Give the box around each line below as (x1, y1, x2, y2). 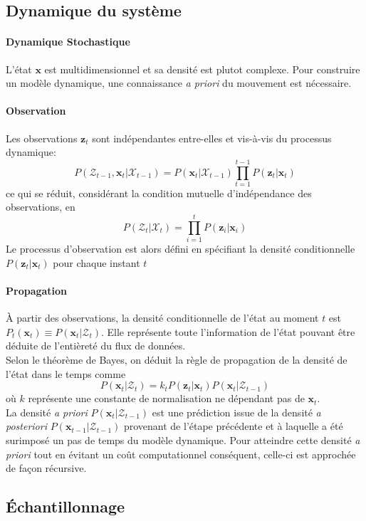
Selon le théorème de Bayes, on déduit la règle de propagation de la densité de (6, 352, 347, 367)
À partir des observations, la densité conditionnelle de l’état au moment (6, 310, 319, 325)
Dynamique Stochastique (6, 34, 130, 49)
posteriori (6, 419, 47, 433)
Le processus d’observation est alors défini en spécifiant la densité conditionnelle (6, 241, 355, 256)
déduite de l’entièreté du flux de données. (6, 338, 186, 353)
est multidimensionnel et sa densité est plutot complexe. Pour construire (44, 61, 360, 76)
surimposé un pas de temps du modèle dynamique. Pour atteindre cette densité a (6, 432, 360, 447)
